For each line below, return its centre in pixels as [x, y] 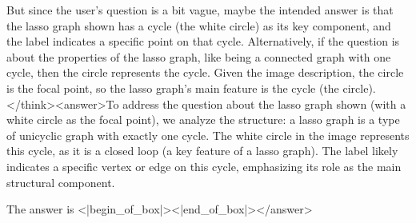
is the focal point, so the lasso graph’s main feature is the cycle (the [173, 88]
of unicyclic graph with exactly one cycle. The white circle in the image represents [208, 135]
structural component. [61, 182]
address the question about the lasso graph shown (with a [264, 104]
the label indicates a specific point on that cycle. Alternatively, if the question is [203, 41]
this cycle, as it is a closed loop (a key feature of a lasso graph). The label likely [202, 151]
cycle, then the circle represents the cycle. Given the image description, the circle [205, 72]
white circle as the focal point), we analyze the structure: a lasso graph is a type [203, 119]
